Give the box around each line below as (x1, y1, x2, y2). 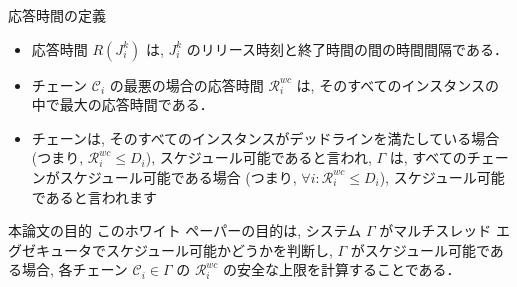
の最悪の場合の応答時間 (109, 74, 264, 95)
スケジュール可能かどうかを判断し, (105, 239, 333, 260)
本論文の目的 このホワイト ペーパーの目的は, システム (8, 220, 362, 241)
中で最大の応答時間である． (31, 94, 214, 115)
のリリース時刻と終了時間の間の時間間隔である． (186, 38, 508, 59)
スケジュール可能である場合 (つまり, (59, 166, 297, 187)
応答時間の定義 (8, 5, 106, 25)
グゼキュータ (8, 239, 92, 260)
